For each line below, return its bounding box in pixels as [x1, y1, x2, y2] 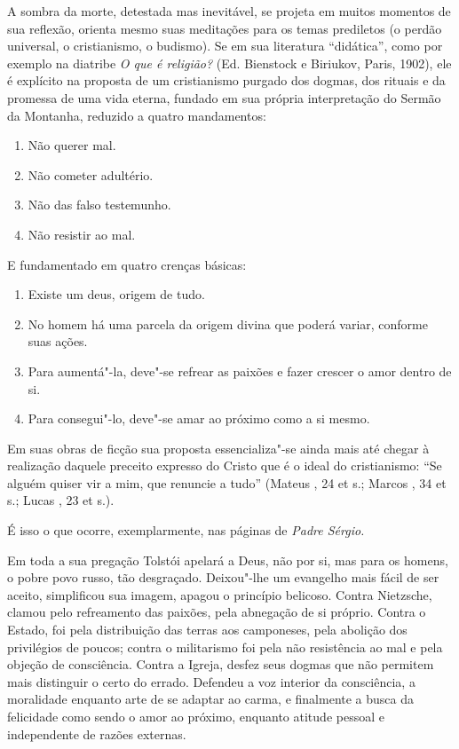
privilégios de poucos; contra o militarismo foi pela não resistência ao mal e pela [7, 637, 443, 656]
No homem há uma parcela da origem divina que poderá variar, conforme [28, 314, 428, 333]
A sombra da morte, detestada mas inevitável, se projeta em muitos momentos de [7, 2, 451, 20]
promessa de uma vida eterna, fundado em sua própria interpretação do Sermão [7, 88, 441, 106]
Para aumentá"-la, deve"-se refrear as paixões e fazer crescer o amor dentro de [28, 361, 452, 380]
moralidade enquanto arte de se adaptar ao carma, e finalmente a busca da [7, 690, 415, 708]
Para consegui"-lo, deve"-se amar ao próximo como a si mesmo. [28, 409, 370, 428]
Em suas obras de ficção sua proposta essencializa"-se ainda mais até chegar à [7, 438, 430, 457]
